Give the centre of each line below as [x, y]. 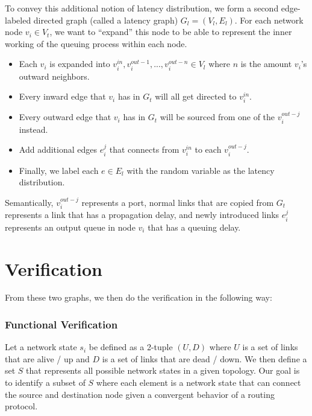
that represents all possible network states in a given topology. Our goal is [163, 370]
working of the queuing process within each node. [96, 43]
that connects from [144, 149]
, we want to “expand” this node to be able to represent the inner [171, 32]
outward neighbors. [54, 76]
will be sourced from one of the [217, 117]
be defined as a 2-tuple [131, 347]
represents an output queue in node [70, 227]
